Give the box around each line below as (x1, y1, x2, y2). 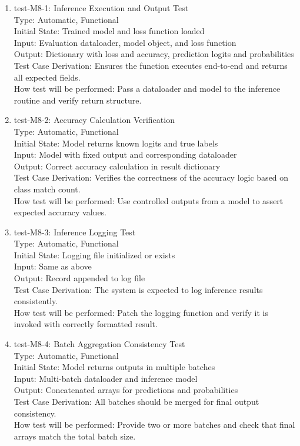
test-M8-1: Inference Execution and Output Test (14, 2, 189, 14)
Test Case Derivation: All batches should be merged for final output (14, 395, 259, 407)
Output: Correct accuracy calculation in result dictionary (14, 159, 221, 172)
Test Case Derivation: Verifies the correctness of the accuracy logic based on (14, 171, 289, 184)
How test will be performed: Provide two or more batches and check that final (14, 418, 295, 431)
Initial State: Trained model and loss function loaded (14, 25, 205, 37)
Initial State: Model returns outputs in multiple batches (14, 361, 215, 373)
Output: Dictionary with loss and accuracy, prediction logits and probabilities (14, 48, 294, 60)
